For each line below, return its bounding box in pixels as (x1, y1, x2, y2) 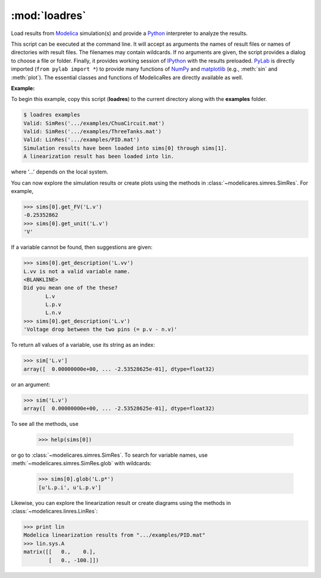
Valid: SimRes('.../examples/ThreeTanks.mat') (23, 128, 162, 135)
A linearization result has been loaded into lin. (23, 153, 175, 160)
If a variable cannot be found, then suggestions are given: (11, 244, 153, 251)
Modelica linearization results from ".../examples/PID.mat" (23, 532, 206, 539)
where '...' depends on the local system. (11, 168, 109, 175)
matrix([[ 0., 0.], (23, 548, 96, 555)
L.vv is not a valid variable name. (23, 268, 131, 274)
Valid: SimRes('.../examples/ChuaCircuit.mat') (23, 119, 165, 127)
